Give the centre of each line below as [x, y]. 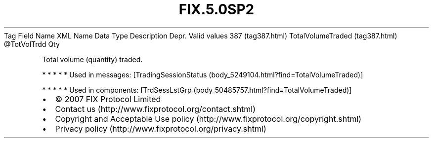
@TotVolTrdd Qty [32, 44]
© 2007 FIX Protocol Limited [108, 99]
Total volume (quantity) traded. [92, 59]
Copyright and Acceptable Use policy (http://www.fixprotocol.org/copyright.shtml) [208, 119]
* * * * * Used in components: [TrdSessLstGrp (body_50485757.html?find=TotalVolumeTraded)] [197, 90]
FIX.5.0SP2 [216, 9]
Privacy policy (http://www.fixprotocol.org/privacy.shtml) [161, 128]
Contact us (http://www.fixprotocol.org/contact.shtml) [155, 109]
